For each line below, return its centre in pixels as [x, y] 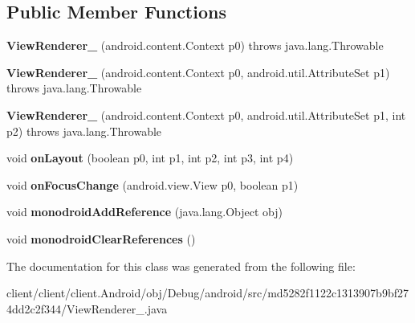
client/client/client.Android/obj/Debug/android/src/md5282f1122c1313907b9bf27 [207, 293]
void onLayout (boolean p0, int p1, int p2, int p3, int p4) [150, 158]
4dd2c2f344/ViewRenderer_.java [87, 308]
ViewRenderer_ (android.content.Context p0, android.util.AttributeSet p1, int [206, 114]
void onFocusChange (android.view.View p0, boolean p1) [153, 184]
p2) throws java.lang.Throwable [84, 131]
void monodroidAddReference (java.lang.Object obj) [145, 212]
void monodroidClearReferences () [101, 238]
